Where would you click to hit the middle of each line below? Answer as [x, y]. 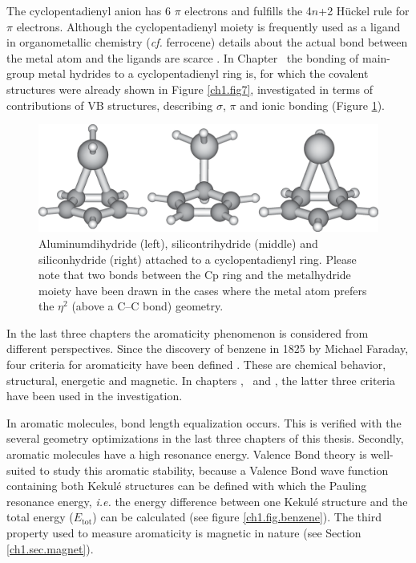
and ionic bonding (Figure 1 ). [312, 105]
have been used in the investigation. [95, 396]
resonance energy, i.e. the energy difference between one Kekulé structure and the [207, 501]
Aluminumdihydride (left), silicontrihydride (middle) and [178, 243]
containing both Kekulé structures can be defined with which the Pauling [187, 486]
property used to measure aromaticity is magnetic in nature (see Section [184, 533]
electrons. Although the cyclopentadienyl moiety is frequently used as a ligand [208, 26]
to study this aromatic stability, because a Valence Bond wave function [214, 470]
